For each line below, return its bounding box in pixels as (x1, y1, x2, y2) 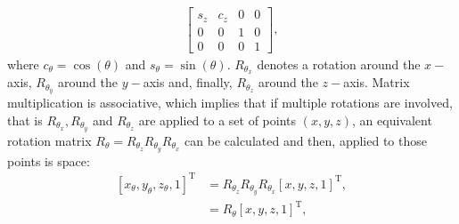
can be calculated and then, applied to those (184, 131, 427, 149)
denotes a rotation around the (257, 54, 421, 73)
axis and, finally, (143, 73, 233, 92)
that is (7, 110, 43, 129)
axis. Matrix (343, 73, 410, 92)
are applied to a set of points (138, 110, 297, 129)
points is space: (7, 151, 90, 170)
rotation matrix (7, 131, 92, 149)
